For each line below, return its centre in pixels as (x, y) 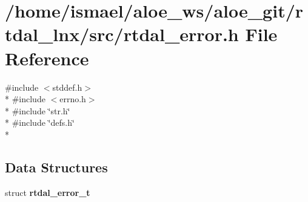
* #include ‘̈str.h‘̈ (38, 110)
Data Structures (56, 167)
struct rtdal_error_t (48, 192)
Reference (47, 58)
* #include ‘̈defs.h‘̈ (40, 122)
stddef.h (67, 87)
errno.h (73, 99)
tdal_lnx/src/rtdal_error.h (122, 34)
